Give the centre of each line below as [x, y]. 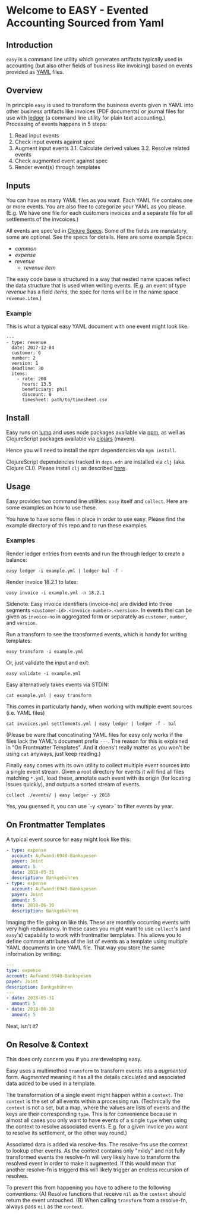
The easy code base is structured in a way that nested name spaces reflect [98, 279]
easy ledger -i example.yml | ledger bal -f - [65, 571]
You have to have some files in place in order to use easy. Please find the [96, 519]
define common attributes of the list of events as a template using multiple [97, 942]
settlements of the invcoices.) [42, 219]
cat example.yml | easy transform [49, 695]
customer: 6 [26, 353]
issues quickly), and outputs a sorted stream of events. [73, 784]
